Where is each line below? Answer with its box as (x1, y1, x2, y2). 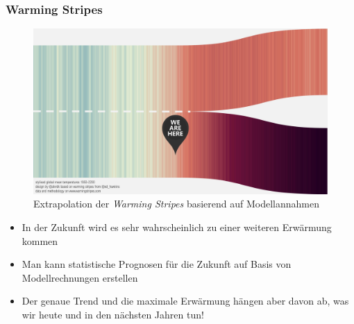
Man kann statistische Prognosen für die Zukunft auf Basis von (22, 257, 292, 271)
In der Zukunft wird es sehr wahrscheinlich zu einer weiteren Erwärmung (22, 219, 332, 234)
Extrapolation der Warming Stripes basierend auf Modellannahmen (33, 196, 320, 211)
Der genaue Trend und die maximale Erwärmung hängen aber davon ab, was (22, 293, 349, 308)
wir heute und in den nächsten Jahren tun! (22, 307, 204, 321)
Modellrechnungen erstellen (22, 270, 138, 284)
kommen (22, 233, 58, 248)
